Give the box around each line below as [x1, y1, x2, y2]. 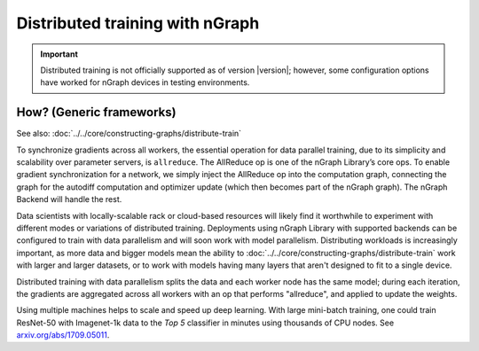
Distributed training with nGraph [16, 13, 260, 33]
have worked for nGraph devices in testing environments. [40, 77, 250, 88]
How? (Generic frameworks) [16, 105, 177, 120]
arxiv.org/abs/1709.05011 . [16, 330, 110, 340]
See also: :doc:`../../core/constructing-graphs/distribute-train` [16, 129, 242, 139]
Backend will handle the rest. [16, 194, 122, 205]
